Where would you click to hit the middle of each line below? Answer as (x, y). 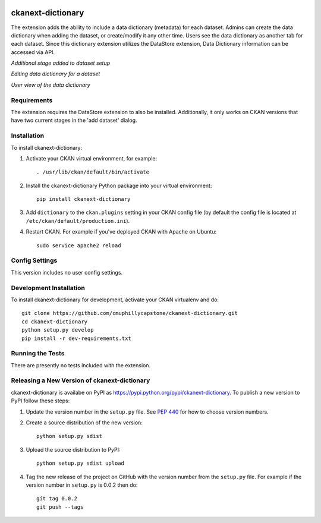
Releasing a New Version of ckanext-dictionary (81, 380)
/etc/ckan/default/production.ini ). (78, 220)
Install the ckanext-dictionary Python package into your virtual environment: (119, 185)
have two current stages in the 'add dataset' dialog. (74, 120)
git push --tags (60, 507)
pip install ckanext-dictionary (84, 199)
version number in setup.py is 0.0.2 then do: (82, 485)
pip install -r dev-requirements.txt (77, 338)
